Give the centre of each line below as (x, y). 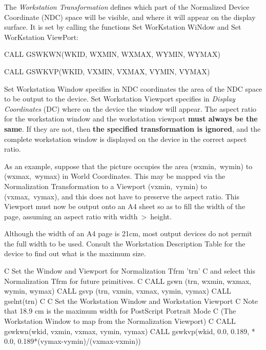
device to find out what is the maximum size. (75, 253)
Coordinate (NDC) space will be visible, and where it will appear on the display (130, 17)
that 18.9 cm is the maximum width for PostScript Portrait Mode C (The (120, 311)
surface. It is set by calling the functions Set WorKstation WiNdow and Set (123, 27)
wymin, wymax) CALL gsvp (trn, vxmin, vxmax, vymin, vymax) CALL (118, 291)
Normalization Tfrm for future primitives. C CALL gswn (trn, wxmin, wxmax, (128, 281)
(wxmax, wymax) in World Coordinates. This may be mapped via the (115, 176)
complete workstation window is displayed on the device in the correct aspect (126, 139)
